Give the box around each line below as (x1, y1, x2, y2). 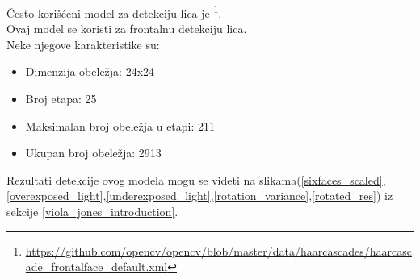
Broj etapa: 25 (25, 90, 97, 107)
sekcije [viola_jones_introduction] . (6, 203, 178, 219)
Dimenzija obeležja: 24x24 (25, 63, 155, 80)
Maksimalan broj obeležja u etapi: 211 (25, 117, 216, 134)
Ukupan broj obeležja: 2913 (25, 144, 162, 161)
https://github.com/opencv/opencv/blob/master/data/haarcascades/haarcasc (25, 242, 412, 259)
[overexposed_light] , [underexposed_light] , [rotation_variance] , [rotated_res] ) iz (6, 187, 393, 204)
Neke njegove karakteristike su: (6, 35, 160, 52)
